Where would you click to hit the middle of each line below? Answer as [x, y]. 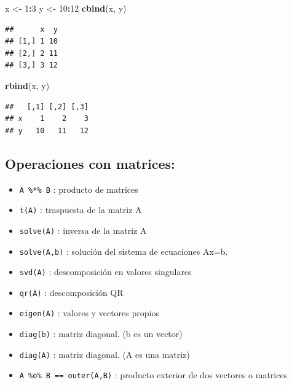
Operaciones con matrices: [90, 163]
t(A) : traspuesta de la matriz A [81, 210]
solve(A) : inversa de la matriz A [83, 230]
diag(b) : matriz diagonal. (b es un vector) [101, 334]
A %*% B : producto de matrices [79, 189]
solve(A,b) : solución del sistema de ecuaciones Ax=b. [124, 251]
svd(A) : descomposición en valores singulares [105, 272]
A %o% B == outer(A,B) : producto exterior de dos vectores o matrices [153, 375]
